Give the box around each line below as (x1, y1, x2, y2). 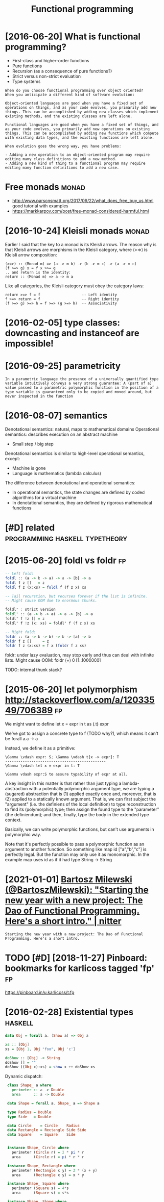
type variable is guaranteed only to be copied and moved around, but (5, 389, 152, 394)
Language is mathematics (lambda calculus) (12, 470, 101, 476)
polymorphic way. (5, 832, 42, 838)
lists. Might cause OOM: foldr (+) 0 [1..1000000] (5, 657, 101, 663)
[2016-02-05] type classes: (5, 317, 120, 328)
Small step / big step (12, 441, 54, 447)
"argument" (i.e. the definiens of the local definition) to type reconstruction (5, 801, 156, 807)
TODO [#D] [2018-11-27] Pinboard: (5, 952, 148, 964)
